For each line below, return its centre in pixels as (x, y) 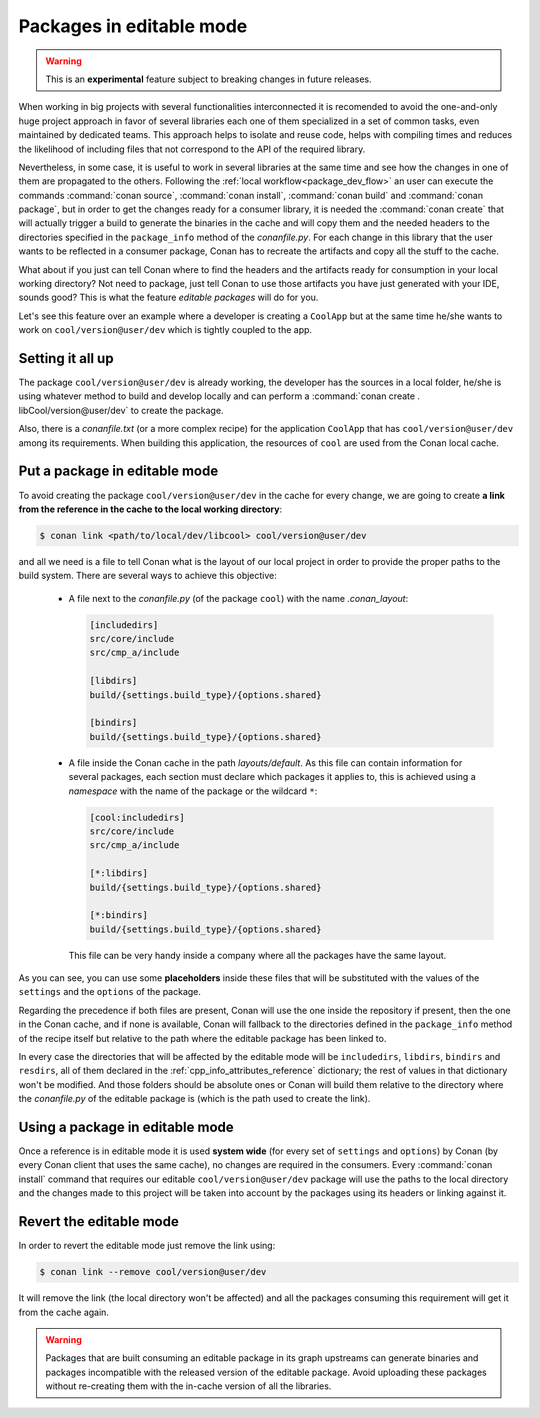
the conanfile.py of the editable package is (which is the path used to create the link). (194, 1099)
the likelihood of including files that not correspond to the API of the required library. (192, 149)
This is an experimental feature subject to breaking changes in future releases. (208, 79)
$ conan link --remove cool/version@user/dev (153, 1272)
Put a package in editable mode (118, 471)
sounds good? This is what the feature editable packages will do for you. (168, 297)
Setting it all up (66, 358)
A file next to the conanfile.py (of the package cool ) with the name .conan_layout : (238, 598)
